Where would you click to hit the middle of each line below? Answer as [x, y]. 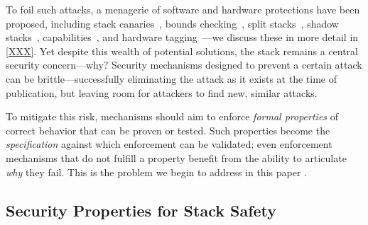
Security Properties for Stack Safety [141, 210]
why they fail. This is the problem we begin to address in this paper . [156, 172]
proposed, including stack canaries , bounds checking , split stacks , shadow [172, 23]
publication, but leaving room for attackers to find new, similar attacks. [162, 92]
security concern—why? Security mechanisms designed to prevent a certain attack [184, 65]
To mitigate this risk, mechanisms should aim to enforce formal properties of [172, 116]
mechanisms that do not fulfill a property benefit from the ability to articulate [176, 157]
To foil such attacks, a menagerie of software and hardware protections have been [183, 9]
